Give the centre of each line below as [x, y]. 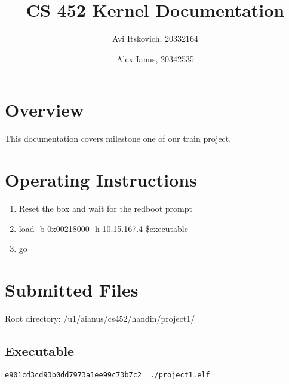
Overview [44, 110]
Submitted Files [72, 289]
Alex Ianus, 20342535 [155, 58]
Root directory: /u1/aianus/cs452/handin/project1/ [100, 318]
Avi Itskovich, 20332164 [155, 39]
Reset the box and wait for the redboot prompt [105, 208]
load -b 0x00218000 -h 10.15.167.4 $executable [103, 228]
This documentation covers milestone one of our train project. [118, 138]
